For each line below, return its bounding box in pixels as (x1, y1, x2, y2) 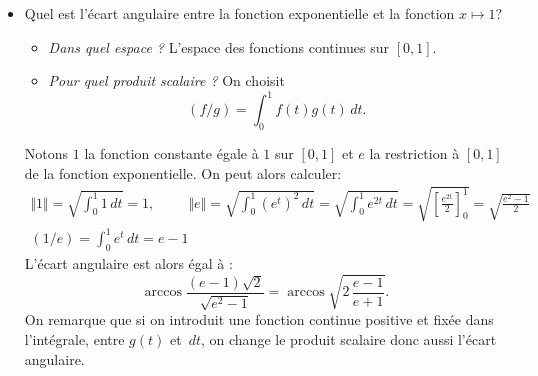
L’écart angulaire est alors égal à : (24, 253, 233, 274)
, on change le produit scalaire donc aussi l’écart (201, 328, 497, 349)
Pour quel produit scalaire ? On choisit (48, 70, 285, 91)
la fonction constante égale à (84, 143, 259, 164)
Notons (24, 143, 69, 164)
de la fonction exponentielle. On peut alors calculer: (24, 162, 342, 183)
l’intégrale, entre (24, 328, 125, 349)
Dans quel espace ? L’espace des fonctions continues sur (48, 36, 389, 57)
